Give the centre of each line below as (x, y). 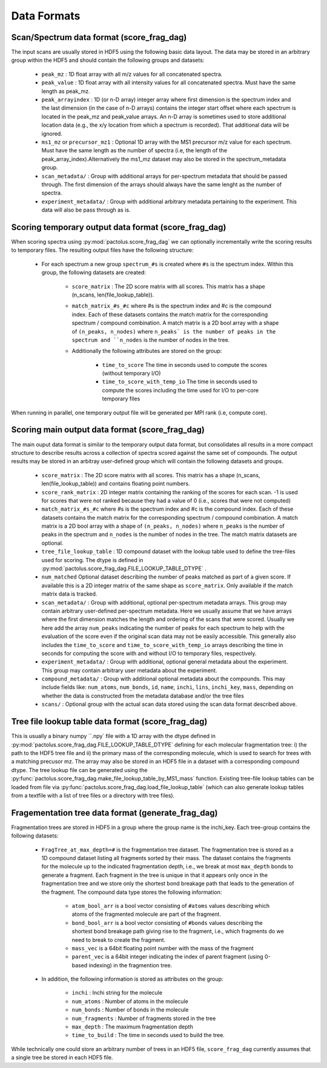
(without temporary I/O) (131, 374)
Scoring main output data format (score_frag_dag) (108, 430)
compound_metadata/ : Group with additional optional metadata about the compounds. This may (163, 679)
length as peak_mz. (66, 91)
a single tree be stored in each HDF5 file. (62, 1058)
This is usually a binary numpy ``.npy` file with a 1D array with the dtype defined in (114, 736)
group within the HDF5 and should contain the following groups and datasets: (108, 60)
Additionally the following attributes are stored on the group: (147, 351)
